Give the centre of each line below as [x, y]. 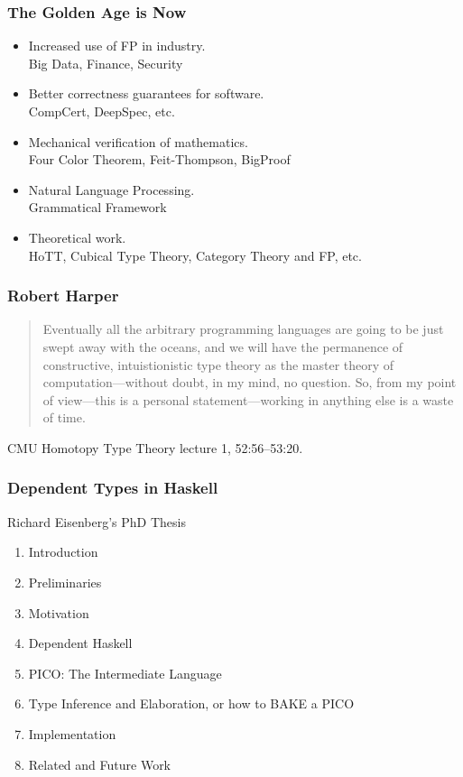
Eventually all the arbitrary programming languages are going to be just [243, 329]
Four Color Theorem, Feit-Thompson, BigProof [159, 159]
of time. [64, 417]
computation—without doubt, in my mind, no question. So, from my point [250, 382]
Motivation [59, 612]
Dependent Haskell [80, 643]
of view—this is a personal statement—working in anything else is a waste [248, 399]
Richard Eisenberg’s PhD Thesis [97, 521]
